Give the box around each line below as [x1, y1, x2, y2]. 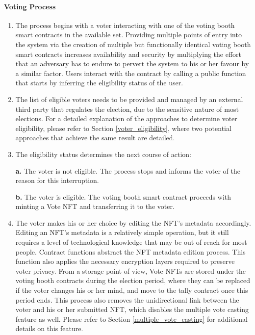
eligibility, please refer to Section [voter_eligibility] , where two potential [15, 123, 231, 133]
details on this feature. [15, 323, 83, 334]
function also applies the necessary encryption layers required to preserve [15, 256, 235, 266]
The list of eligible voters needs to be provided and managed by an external [15, 94, 243, 104]
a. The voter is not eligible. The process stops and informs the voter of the [15, 165, 240, 176]
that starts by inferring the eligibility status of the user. [15, 77, 183, 88]
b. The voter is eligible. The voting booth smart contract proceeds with [15, 191, 231, 202]
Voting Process [4, 1, 56, 11]
